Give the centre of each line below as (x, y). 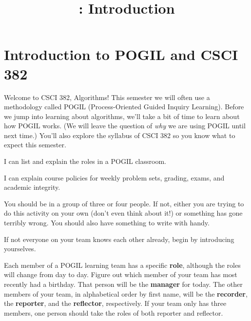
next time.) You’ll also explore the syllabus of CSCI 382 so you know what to (120, 135)
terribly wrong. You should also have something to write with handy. (107, 223)
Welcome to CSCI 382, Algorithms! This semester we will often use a (107, 97)
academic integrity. (32, 187)
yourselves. (20, 249)
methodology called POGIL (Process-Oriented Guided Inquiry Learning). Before (124, 107)
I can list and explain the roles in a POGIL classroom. (85, 161)
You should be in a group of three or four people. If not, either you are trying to (124, 203)
